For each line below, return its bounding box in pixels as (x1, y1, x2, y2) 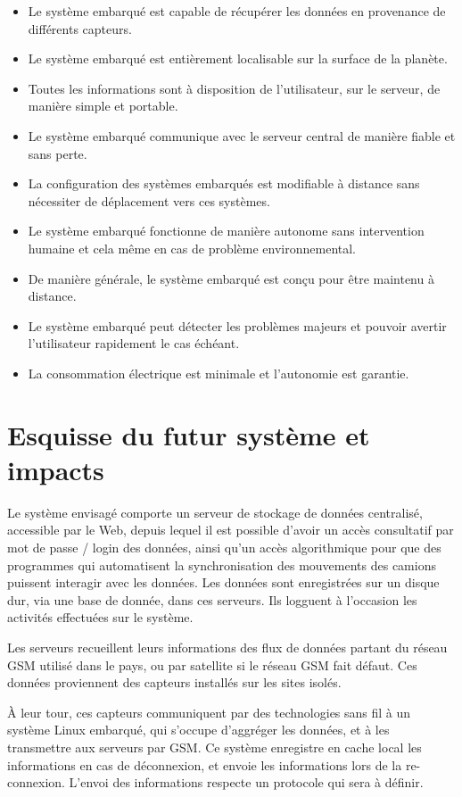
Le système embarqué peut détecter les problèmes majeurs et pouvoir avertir (28, 316, 447, 335)
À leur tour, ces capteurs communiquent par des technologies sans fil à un (7, 702, 411, 721)
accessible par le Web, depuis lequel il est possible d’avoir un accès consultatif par (7, 520, 454, 539)
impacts (7, 451, 104, 487)
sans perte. (28, 144, 87, 162)
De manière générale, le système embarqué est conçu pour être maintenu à (28, 269, 434, 287)
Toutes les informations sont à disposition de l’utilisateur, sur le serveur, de (28, 79, 441, 97)
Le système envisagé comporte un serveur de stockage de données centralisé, (7, 502, 423, 521)
